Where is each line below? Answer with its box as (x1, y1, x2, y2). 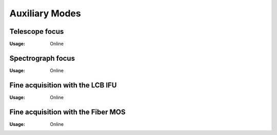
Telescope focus (9, 27, 64, 36)
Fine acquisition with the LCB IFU (9, 81, 117, 89)
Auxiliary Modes (9, 8, 82, 19)
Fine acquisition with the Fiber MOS (9, 107, 126, 116)
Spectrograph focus (9, 54, 75, 62)
